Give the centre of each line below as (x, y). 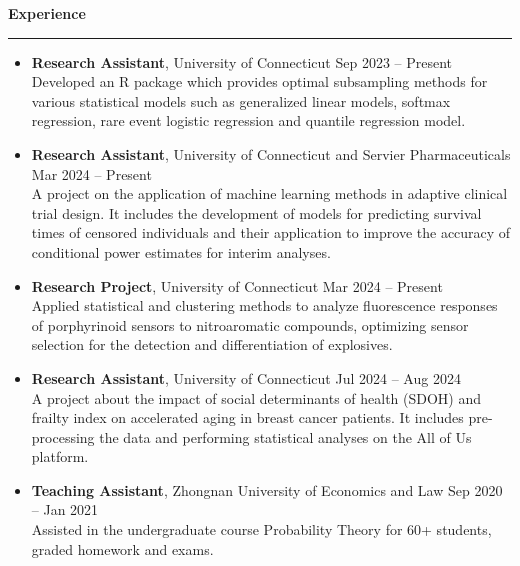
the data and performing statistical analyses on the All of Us (285, 436)
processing (63, 436)
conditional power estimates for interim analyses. (181, 251)
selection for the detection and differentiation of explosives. (212, 344)
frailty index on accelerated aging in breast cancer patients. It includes (247, 417)
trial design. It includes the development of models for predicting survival (256, 212)
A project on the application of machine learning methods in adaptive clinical (269, 193)
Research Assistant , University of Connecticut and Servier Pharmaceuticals (271, 153)
